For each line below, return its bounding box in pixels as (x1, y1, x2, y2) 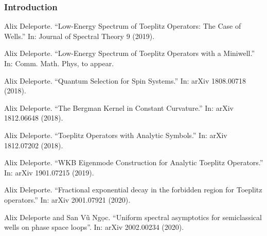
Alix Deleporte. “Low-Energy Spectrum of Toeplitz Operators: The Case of (4, 21, 241, 31)
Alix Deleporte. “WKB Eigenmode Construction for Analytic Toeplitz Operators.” (4, 157, 263, 168)
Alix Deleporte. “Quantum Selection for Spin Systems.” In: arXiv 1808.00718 (4, 75, 246, 86)
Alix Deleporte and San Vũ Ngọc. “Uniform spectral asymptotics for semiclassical (4, 211, 262, 222)
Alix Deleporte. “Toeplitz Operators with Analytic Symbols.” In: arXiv (4, 129, 227, 140)
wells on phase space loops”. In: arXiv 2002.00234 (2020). (4, 222, 184, 232)
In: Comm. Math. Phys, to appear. (4, 58, 114, 68)
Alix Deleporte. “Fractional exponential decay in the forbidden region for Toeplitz (4, 184, 262, 195)
